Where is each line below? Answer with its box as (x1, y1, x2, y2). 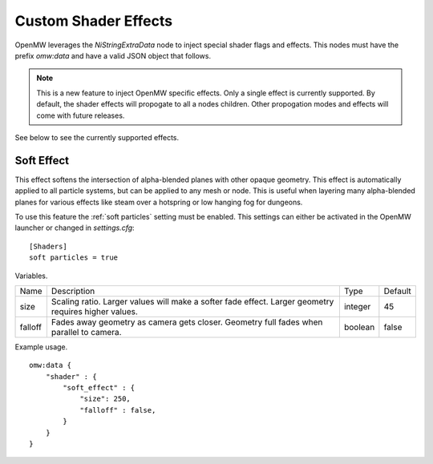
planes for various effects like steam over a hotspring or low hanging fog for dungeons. (14, 197, 303, 207)
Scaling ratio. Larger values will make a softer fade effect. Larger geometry (51, 296, 334, 307)
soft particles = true (29, 253, 119, 262)
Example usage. (14, 341, 68, 352)
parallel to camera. (51, 326, 122, 337)
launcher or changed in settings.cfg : (14, 223, 136, 232)
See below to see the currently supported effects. (14, 132, 180, 142)
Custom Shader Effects (14, 12, 172, 30)
